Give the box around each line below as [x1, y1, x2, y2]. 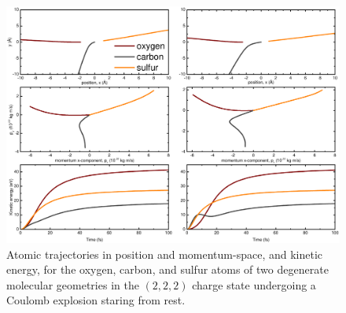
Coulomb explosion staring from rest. [6, 292, 186, 308]
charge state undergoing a [192, 276, 316, 293]
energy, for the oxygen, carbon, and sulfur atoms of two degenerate [6, 261, 329, 278]
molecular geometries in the [6, 276, 139, 293]
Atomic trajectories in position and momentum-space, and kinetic [6, 245, 323, 262]
